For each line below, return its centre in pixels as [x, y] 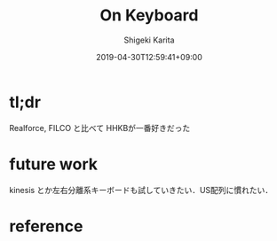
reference [46, 226]
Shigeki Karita [149, 40]
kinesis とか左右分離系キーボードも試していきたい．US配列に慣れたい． [141, 190]
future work [53, 164]
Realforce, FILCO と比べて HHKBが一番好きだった [100, 128]
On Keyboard [149, 16]
